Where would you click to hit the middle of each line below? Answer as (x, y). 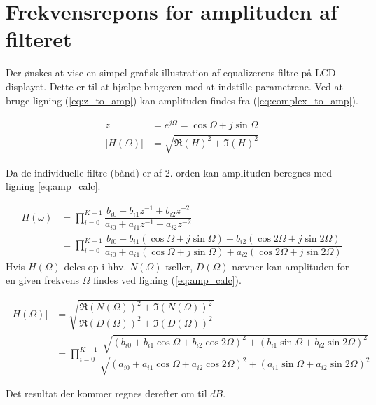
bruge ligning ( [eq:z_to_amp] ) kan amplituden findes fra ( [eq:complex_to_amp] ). (182, 100)
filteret (39, 39)
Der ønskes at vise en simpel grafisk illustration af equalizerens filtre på (159, 73)
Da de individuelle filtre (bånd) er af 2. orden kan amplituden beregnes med (169, 172)
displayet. (26, 86)
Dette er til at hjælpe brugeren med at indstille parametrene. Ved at (196, 86)
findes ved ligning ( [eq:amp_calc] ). (167, 280)
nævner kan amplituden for (291, 266)
